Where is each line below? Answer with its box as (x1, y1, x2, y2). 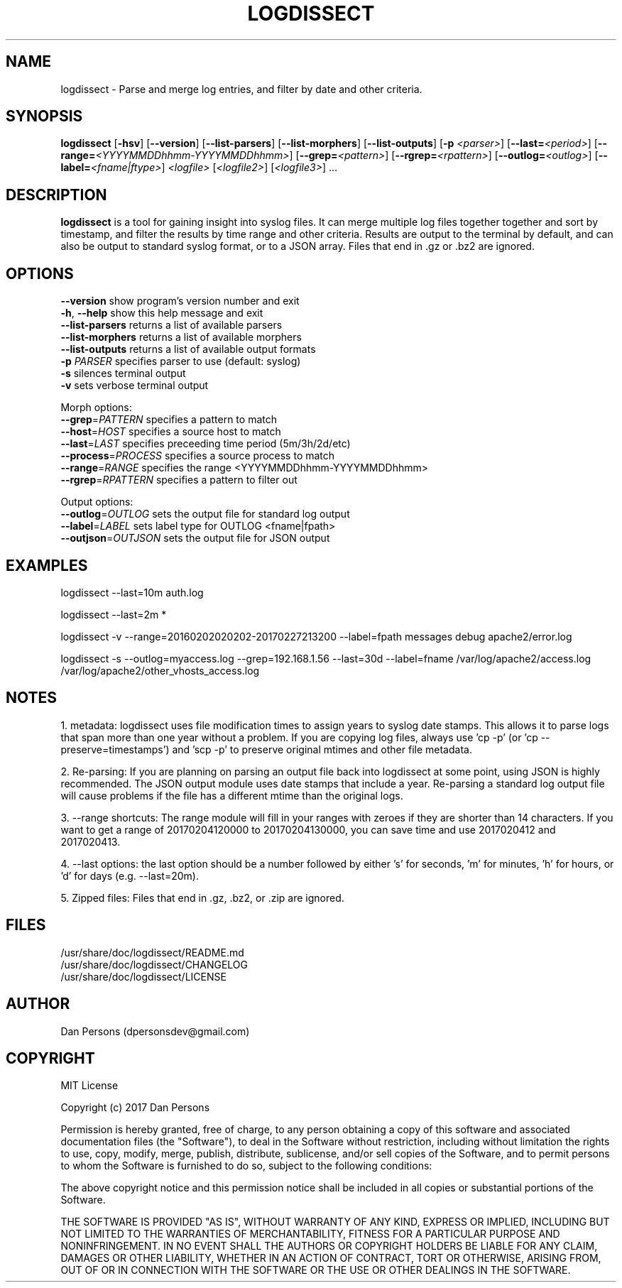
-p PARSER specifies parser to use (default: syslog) (60, 355, 301, 368)
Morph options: (60, 401, 132, 414)
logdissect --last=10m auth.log (60, 586, 204, 599)
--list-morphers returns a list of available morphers (60, 331, 302, 344)
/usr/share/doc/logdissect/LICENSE (60, 970, 227, 983)
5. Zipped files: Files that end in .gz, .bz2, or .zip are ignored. (60, 891, 344, 904)
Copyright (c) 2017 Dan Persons (60, 1101, 210, 1114)
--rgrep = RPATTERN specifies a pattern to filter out (60, 474, 298, 486)
